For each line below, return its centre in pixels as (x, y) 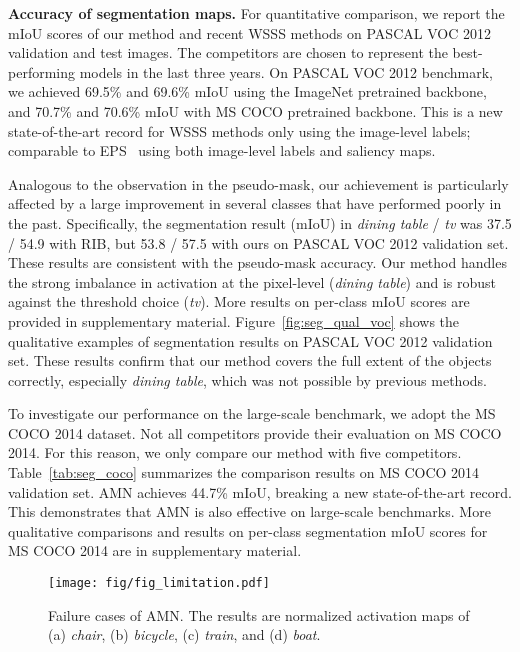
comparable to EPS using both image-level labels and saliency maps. (222, 150)
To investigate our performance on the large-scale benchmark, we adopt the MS (252, 413)
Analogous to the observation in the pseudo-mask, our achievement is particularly (258, 183)
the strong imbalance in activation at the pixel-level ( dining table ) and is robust (252, 281)
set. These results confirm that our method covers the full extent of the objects (250, 360)
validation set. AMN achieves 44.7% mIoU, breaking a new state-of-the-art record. (260, 491)
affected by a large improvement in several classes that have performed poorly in (255, 203)
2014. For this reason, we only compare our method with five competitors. (235, 452)
